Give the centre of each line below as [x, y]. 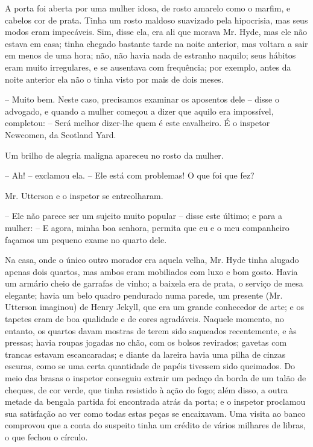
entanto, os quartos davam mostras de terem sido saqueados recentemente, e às [151, 330]
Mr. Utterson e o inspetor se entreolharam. [84, 195]
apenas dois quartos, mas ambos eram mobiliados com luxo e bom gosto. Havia [151, 271]
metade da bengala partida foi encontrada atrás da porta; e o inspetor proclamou [155, 401]
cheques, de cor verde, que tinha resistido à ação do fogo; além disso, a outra [147, 389]
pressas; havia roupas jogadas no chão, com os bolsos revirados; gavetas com [146, 342]
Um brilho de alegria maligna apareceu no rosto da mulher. [114, 155]
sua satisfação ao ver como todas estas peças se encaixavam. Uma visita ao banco [155, 413]
